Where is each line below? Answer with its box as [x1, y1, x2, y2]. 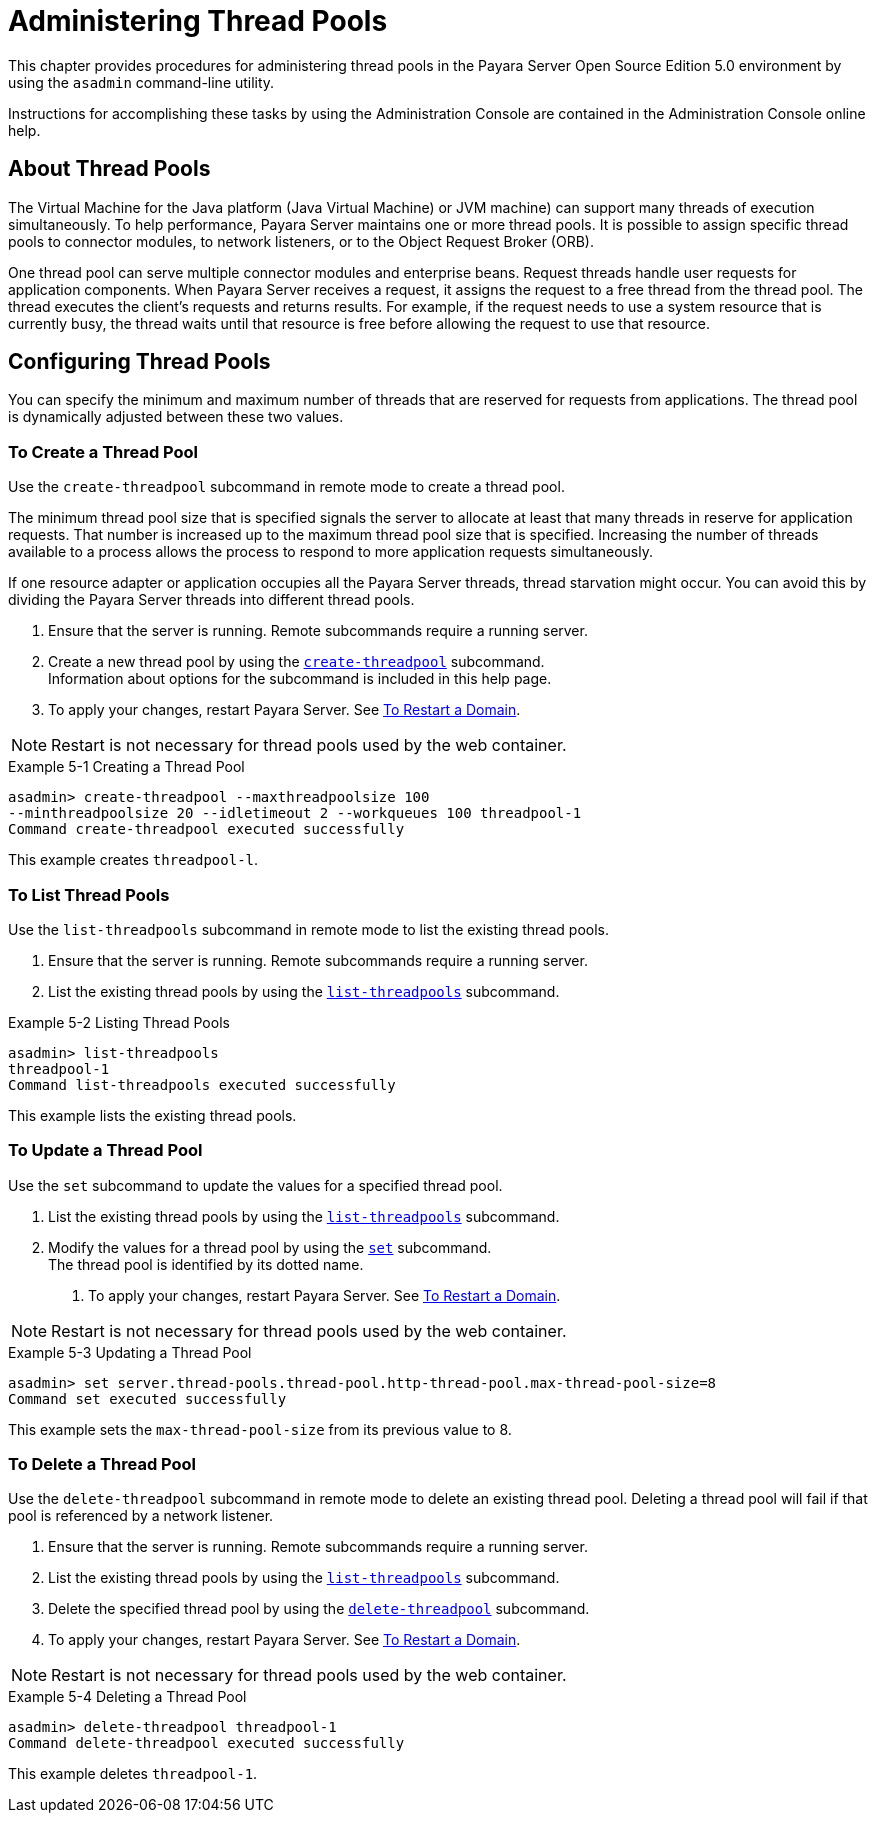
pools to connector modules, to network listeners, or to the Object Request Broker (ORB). [8, 232, 594, 250]
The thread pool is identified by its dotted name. [48, 1255, 364, 1273]
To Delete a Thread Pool [8, 1454, 197, 1475]
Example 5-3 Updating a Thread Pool [8, 1343, 252, 1361]
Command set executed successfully [8, 1390, 287, 1407]
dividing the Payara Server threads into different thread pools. [8, 591, 415, 609]
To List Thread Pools [8, 884, 170, 905]
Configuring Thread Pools [8, 349, 271, 375]
